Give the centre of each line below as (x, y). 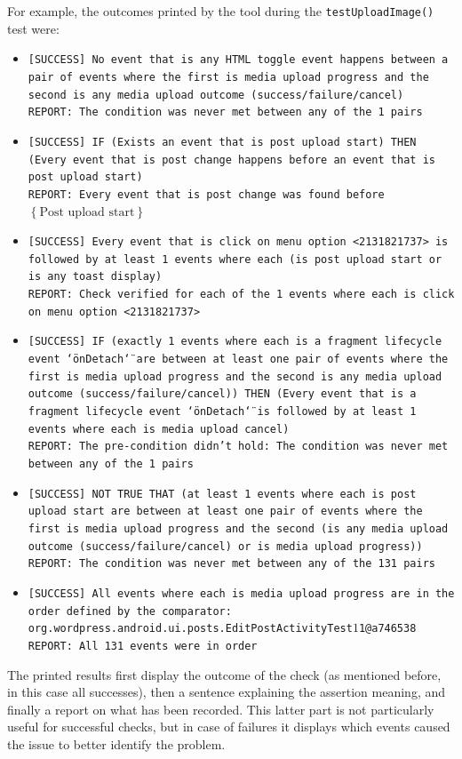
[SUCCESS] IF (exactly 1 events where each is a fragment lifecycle (235, 342)
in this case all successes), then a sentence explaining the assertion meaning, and (227, 692)
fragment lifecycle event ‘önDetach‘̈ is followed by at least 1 (222, 411)
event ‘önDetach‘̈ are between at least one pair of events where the (238, 360)
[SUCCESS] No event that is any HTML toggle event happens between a (238, 60)
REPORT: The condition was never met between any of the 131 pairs (231, 564)
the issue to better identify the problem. (116, 743)
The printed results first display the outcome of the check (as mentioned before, (224, 674)
